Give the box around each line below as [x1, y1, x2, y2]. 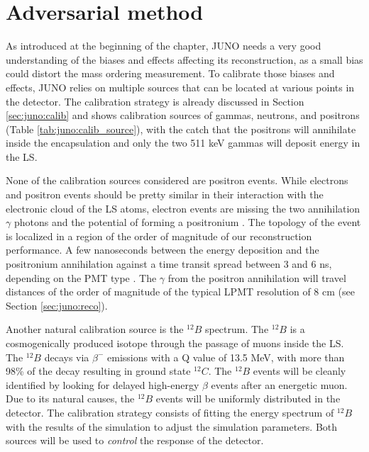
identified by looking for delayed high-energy [6, 377, 199, 392]
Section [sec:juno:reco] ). [6, 298, 108, 312]
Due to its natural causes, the [6, 391, 135, 406]
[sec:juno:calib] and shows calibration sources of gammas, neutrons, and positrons [6, 108, 360, 123]
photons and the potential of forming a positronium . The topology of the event [13, 215, 361, 230]
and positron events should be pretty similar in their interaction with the [6, 187, 324, 202]
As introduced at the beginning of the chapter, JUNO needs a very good [6, 38, 321, 53]
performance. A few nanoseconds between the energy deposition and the [6, 242, 319, 257]
